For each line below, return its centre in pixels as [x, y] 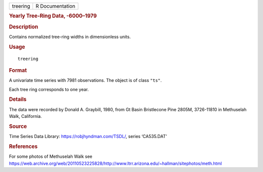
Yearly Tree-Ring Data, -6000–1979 [53, 16]
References [23, 146]
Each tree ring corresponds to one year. [49, 89]
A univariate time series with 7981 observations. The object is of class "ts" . [85, 80]
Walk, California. [26, 116]
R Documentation [56, 6]
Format [18, 70]
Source [18, 126]
